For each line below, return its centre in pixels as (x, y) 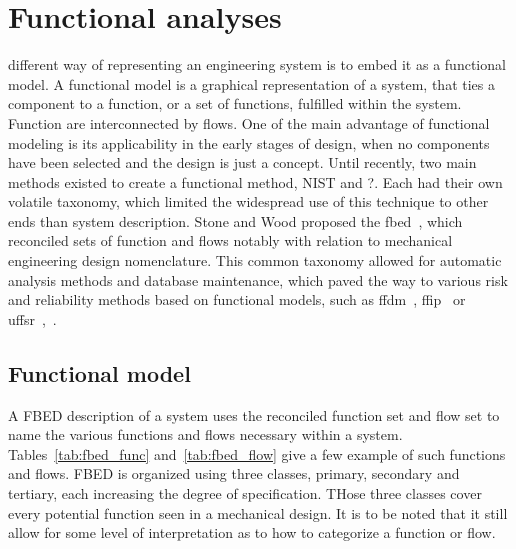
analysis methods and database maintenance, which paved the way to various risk (258, 279)
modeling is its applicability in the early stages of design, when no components (249, 142)
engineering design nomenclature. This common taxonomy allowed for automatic (255, 260)
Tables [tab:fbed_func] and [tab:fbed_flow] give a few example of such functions (257, 453)
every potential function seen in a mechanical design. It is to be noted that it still (258, 512)
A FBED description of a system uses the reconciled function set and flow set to (254, 414)
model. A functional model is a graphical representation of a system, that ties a (251, 83)
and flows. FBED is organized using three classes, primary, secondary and (234, 473)
